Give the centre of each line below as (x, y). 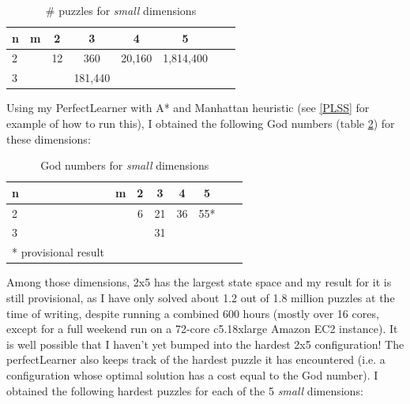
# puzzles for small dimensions (121, 10)
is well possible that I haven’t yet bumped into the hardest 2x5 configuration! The (205, 344)
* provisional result (58, 252)
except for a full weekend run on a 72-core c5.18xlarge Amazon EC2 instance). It (202, 329)
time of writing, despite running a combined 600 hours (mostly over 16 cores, (193, 313)
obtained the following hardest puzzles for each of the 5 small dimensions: (185, 390)
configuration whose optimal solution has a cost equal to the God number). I (192, 374)
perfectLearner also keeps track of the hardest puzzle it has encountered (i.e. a (196, 359)
